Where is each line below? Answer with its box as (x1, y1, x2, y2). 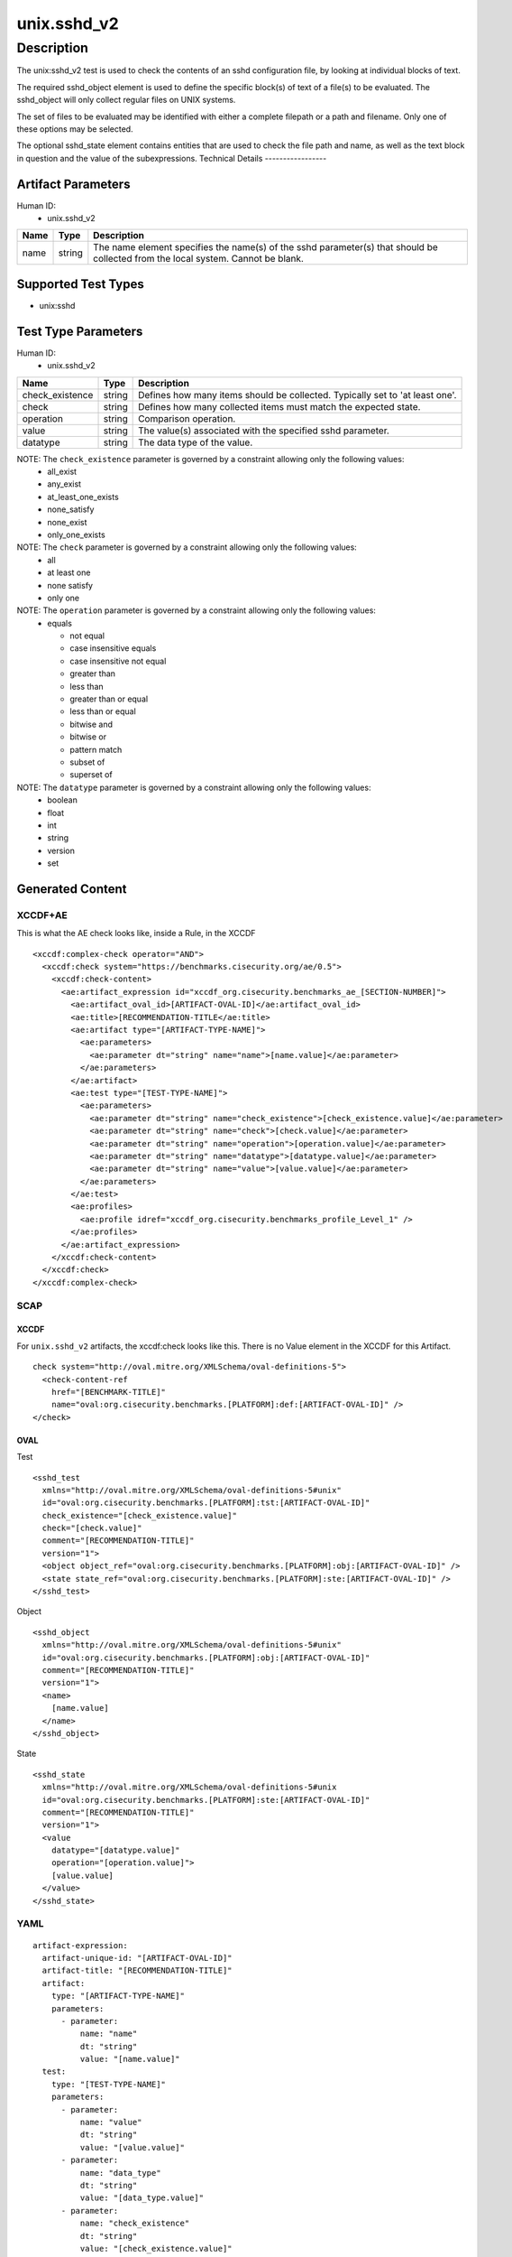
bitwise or (69, 731, 107, 742)
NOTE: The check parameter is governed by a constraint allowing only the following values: (16, 542, 358, 553)
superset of (69, 769, 113, 780)
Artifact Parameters (16, 176, 131, 191)
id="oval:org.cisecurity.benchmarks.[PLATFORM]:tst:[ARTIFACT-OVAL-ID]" (41, 1498, 370, 1508)
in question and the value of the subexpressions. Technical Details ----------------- (16, 153, 327, 163)
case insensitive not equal (69, 655, 167, 666)
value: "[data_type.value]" (79, 2193, 205, 2203)
